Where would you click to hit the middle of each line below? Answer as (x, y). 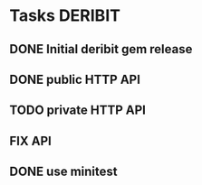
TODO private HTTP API (78, 111)
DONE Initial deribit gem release (101, 49)
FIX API (30, 141)
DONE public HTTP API (75, 79)
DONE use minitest (63, 172)
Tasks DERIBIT (65, 16)
